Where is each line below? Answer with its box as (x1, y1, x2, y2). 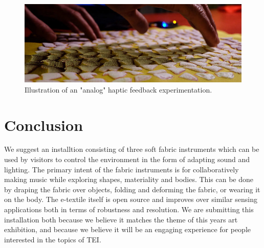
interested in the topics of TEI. (4, 234, 101, 244)
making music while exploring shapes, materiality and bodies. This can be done (4, 174, 253, 185)
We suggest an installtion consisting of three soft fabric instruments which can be (4, 144, 259, 154)
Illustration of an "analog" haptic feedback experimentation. (25, 84, 212, 95)
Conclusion (4, 114, 83, 135)
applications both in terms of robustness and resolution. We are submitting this (4, 204, 254, 215)
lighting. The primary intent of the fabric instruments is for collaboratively (4, 164, 239, 174)
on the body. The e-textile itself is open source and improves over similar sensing (4, 194, 257, 205)
